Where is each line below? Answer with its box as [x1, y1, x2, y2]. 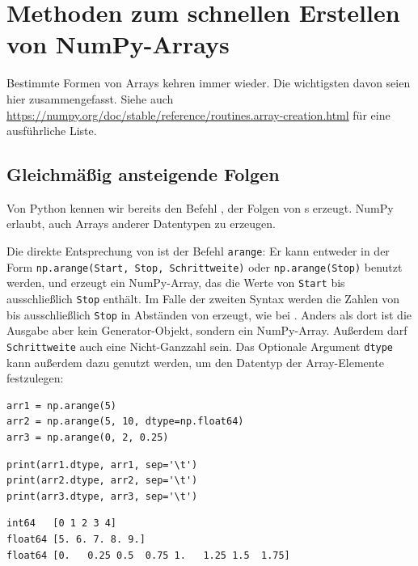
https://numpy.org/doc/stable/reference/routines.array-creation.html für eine [6, 106, 391, 123]
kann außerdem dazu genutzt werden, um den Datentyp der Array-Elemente [6, 353, 384, 370]
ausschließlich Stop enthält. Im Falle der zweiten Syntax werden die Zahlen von [6, 290, 399, 307]
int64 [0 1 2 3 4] [6, 517, 117, 530]
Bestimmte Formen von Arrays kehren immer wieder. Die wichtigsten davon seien [6, 74, 411, 91]
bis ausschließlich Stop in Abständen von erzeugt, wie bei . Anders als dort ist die [6, 306, 412, 323]
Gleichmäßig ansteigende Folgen [6, 162, 280, 187]
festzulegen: [6, 370, 64, 386]
